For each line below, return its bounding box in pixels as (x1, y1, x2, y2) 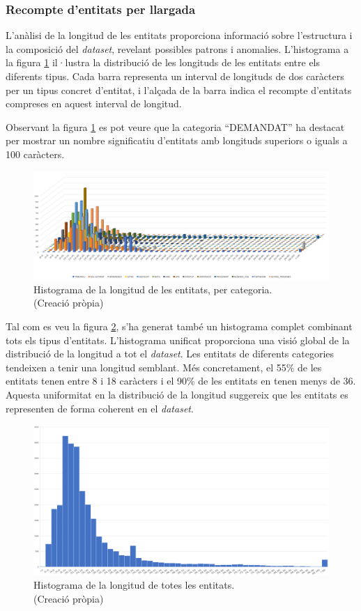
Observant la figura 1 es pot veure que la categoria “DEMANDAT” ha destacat (6, 119, 345, 134)
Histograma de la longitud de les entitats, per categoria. (33, 281, 272, 296)
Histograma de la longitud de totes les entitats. (33, 578, 235, 592)
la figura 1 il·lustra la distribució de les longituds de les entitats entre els (6, 55, 321, 70)
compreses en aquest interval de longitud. (6, 96, 182, 111)
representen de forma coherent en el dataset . (6, 401, 194, 415)
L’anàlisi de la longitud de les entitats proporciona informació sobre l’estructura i (6, 28, 353, 42)
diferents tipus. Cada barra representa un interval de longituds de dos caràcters (6, 69, 344, 83)
